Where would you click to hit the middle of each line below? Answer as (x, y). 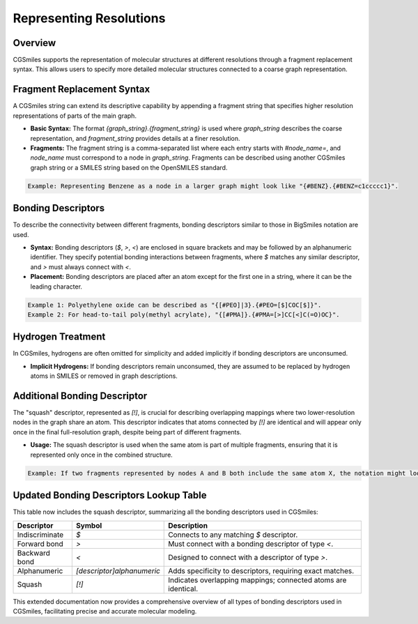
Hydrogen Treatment (59, 337)
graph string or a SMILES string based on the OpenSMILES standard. (129, 167)
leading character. (56, 287)
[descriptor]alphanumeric (118, 570)
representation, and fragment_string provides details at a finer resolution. (135, 138)
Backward (33, 553)
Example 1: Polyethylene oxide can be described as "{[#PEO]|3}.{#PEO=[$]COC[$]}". (175, 305)
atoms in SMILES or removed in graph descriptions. (104, 376)
